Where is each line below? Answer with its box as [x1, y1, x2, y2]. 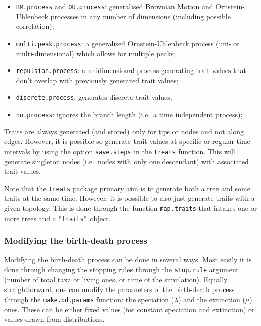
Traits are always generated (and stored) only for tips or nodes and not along [4, 126, 244, 136]
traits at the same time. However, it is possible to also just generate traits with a [4, 193, 255, 203]
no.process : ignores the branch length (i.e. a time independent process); [16, 109, 243, 119]
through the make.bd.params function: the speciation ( [4, 294, 175, 304]
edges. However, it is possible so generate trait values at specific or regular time [4, 136, 250, 147]
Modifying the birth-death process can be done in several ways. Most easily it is [4, 254, 252, 265]
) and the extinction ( [178, 294, 245, 304]
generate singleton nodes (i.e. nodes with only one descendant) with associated [4, 156, 249, 166]
